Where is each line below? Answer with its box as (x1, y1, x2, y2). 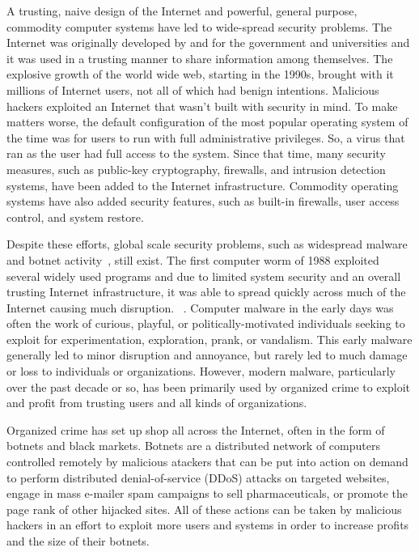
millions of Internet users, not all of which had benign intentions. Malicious (6, 81, 379, 98)
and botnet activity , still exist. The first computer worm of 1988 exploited (6, 251, 379, 268)
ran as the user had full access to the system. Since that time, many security (6, 145, 386, 162)
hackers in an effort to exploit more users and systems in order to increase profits (6, 516, 409, 533)
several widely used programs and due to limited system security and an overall (6, 267, 401, 284)
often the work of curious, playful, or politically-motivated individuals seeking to (6, 315, 405, 332)
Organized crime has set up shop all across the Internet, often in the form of (6, 421, 385, 438)
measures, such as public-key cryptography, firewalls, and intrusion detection (6, 160, 386, 177)
